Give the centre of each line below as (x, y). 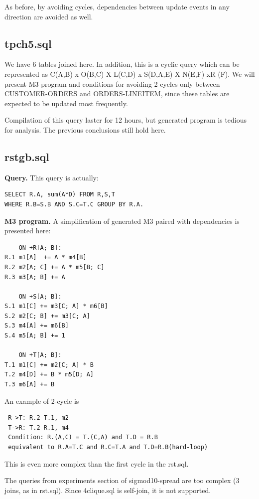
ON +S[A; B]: (40, 296)
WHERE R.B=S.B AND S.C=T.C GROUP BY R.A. (74, 204)
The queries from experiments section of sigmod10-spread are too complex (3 (122, 480)
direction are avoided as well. (49, 16)
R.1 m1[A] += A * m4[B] (46, 257)
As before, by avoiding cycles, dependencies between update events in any (117, 6)
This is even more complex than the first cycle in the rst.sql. (97, 463)
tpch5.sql (28, 43)
